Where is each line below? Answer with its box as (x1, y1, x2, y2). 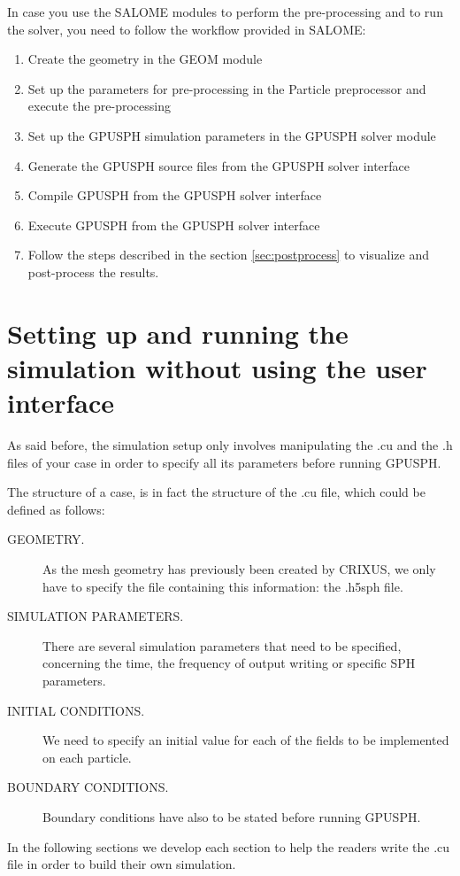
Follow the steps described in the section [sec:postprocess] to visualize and (27, 245, 430, 264)
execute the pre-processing (27, 97, 172, 115)
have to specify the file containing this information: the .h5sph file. (42, 577, 403, 595)
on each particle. (42, 748, 132, 766)
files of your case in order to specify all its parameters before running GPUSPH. (7, 453, 441, 471)
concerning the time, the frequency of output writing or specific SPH (42, 654, 416, 672)
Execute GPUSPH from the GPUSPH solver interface (27, 215, 320, 234)
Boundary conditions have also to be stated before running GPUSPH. (42, 807, 421, 826)
